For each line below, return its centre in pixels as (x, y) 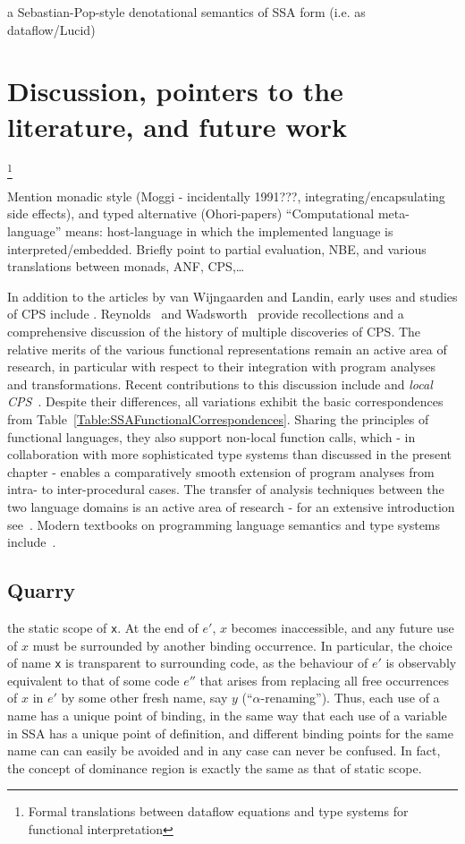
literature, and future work (177, 126)
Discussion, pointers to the (175, 91)
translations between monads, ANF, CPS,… (126, 266)
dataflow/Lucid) (51, 29)
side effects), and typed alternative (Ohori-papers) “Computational (191, 213)
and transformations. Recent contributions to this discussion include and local (220, 384)
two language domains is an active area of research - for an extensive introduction (231, 506)
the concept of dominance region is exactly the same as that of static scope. (215, 767)
